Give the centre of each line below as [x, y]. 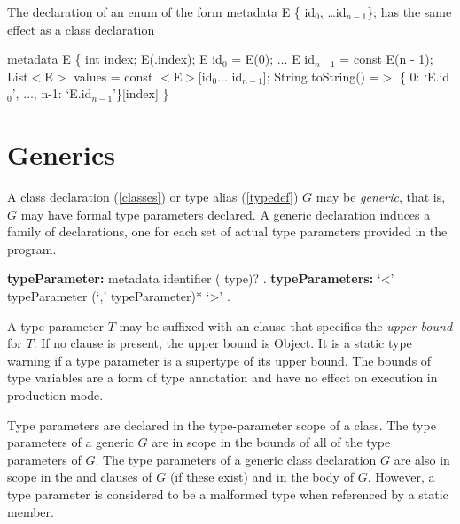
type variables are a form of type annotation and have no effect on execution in [222, 378]
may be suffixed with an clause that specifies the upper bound [286, 325]
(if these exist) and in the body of [261, 477]
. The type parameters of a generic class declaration [236, 459]
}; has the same [409, 12]
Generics [61, 154]
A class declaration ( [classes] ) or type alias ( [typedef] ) [153, 197]
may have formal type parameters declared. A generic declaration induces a [226, 214]
